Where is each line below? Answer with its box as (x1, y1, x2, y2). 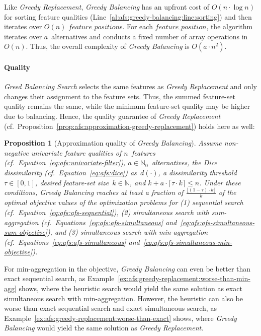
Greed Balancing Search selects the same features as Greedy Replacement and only (4, 81, 257, 92)
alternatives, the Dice (151, 157, 217, 168)
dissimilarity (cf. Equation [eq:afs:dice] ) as (4, 167, 137, 177)
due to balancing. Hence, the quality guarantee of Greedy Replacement (4, 110, 221, 121)
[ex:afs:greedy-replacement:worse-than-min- (118, 273, 250, 284)
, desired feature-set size (35, 177, 109, 187)
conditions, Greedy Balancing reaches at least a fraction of (4, 187, 184, 197)
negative (4, 147, 29, 158)
